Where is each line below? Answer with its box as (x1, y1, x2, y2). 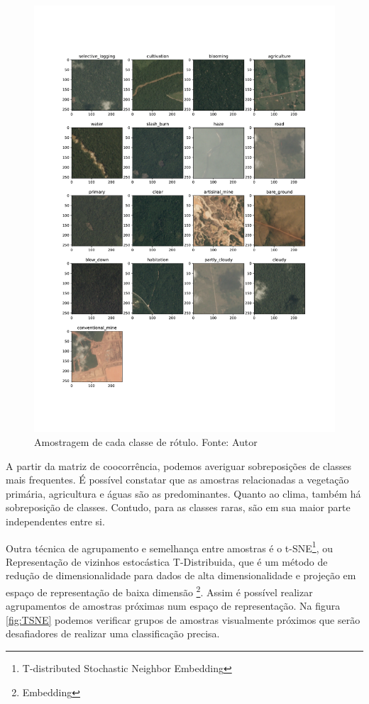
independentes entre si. (6, 513, 105, 528)
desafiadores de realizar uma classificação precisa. (6, 626, 220, 641)
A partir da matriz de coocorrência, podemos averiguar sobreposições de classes (6, 458, 351, 473)
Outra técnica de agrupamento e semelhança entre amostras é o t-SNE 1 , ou (6, 538, 333, 555)
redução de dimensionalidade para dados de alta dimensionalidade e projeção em (6, 568, 356, 583)
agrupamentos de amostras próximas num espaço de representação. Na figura (6, 598, 341, 613)
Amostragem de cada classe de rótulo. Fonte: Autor (34, 434, 258, 449)
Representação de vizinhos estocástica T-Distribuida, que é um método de (6, 554, 328, 569)
